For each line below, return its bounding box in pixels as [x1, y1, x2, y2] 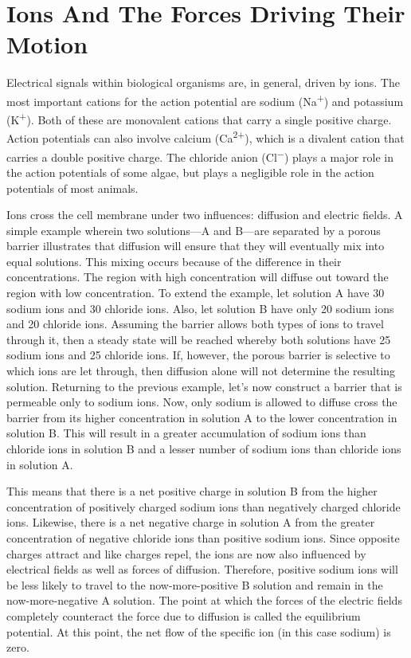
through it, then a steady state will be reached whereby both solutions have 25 [6, 331, 391, 347]
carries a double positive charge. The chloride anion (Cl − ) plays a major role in [6, 146, 393, 165]
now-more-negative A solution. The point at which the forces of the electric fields [6, 592, 402, 609]
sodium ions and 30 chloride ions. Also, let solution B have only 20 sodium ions [6, 300, 394, 316]
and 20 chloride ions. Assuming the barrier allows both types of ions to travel [6, 315, 384, 332]
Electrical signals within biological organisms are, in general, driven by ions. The [6, 74, 400, 91]
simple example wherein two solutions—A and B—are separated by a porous [6, 221, 381, 238]
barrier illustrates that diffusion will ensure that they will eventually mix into [6, 237, 385, 254]
